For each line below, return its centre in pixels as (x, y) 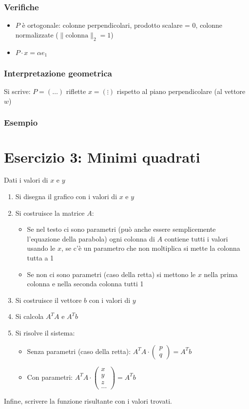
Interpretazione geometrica (58, 73)
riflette (76, 91)
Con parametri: (50, 377)
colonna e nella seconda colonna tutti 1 (85, 284)
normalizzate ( (37, 34)
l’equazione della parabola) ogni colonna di (91, 238)
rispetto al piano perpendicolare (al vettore (181, 91)
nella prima (221, 274)
